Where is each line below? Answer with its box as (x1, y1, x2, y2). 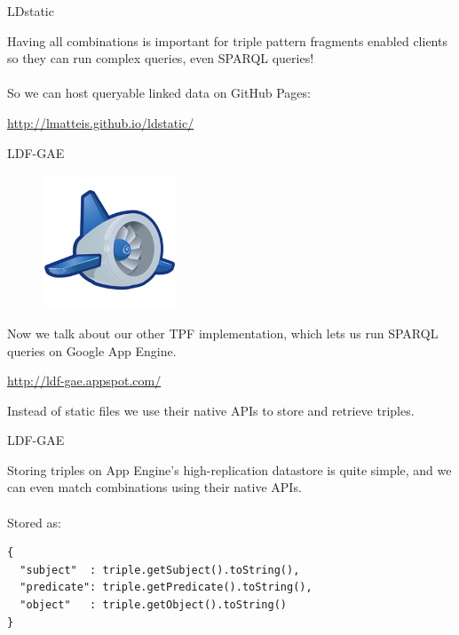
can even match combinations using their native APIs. (7, 478, 302, 496)
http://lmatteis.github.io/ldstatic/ (7, 113, 194, 131)
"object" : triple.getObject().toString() (20, 599, 287, 612)
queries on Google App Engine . (7, 341, 177, 360)
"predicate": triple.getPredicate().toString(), (20, 581, 313, 594)
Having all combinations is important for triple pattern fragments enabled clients (7, 31, 447, 50)
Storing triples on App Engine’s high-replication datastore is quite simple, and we (7, 460, 452, 479)
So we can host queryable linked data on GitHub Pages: (7, 83, 311, 102)
